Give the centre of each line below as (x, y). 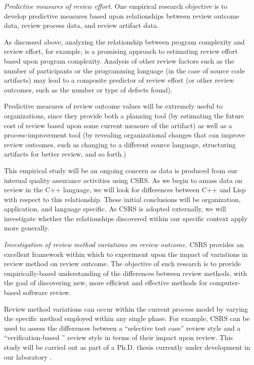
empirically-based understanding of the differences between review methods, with (126, 273)
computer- (225, 283)
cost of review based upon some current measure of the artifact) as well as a (118, 125)
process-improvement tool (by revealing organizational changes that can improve (125, 135)
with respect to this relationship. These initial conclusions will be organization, (122, 199)
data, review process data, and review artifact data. (81, 25)
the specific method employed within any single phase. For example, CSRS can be (127, 318)
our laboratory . (28, 356)
